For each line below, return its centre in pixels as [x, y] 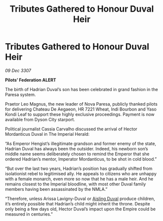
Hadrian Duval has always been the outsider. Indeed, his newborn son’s [77, 148]
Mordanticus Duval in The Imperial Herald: [47, 134]
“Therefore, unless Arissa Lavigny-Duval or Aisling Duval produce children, [80, 199]
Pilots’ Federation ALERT [31, 80]
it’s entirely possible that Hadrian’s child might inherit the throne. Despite [78, 203]
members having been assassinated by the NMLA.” [56, 189]
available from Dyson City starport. [40, 119]
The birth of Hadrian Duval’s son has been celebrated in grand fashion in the [81, 89]
